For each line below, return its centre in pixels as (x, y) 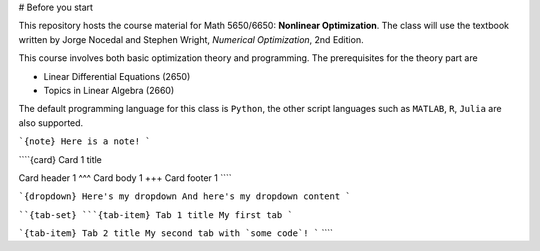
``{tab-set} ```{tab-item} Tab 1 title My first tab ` (156, 214)
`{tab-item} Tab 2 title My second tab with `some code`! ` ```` (176, 233)
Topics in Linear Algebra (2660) (109, 90)
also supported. (51, 122)
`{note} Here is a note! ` (84, 141)
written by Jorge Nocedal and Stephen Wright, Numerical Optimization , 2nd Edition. (191, 39)
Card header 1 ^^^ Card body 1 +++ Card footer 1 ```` (125, 177)
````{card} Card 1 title (60, 159)
